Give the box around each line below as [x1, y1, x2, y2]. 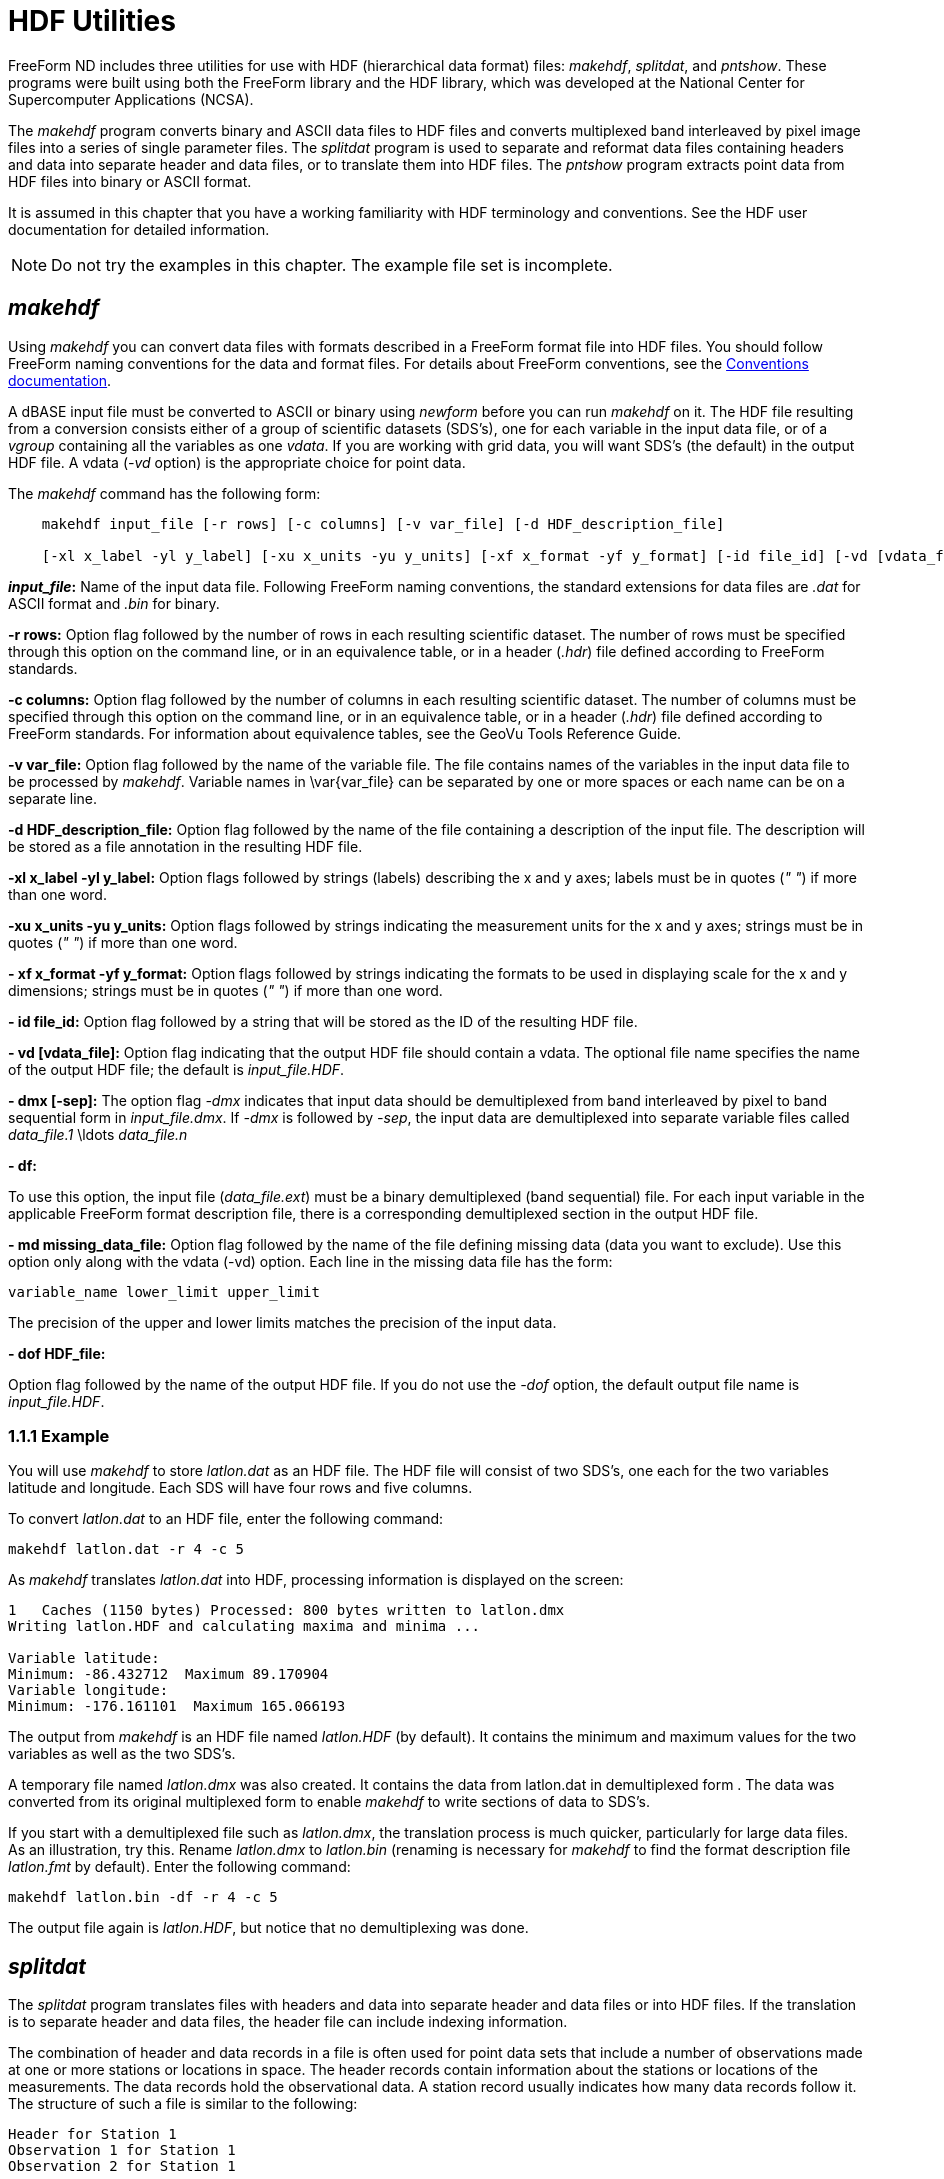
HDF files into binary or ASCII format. [8, 172, 252, 190]
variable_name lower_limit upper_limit [8, 1283, 320, 1300]
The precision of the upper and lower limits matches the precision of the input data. [8, 1313, 557, 1331]
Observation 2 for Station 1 [8, 2158, 236, 2175]
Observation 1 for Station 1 [8, 2142, 236, 2159]
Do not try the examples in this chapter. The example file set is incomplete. [51, 254, 613, 275]
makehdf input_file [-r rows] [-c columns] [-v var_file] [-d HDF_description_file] [41, 515, 725, 532]
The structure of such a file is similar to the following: [8, 2095, 358, 2113]
